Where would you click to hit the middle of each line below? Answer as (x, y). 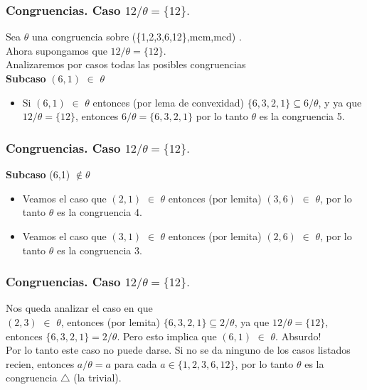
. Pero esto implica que (167, 336)
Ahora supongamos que (57, 50)
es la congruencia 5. (302, 116)
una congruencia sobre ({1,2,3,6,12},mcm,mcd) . (137, 37)
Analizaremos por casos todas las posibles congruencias (126, 64)
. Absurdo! (298, 336)
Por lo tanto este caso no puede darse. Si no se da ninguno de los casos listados (178, 350)
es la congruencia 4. (99, 212)
